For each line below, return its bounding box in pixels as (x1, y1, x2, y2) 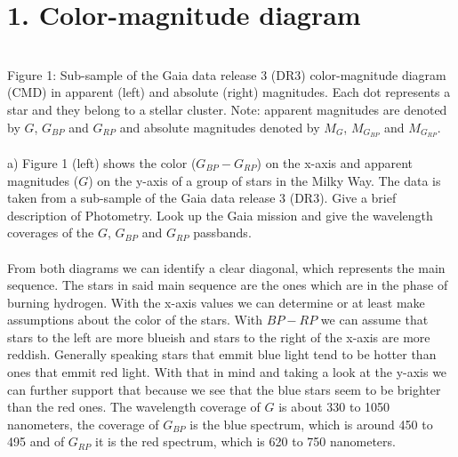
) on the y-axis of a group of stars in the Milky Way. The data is (88, 171, 441, 189)
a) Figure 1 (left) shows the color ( (7, 153, 197, 172)
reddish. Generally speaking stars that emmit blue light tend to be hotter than (7, 345, 437, 364)
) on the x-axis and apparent (256, 153, 414, 172)
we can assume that (320, 310, 429, 329)
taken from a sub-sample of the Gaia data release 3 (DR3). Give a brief (7, 188, 397, 207)
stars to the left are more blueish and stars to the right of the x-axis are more (7, 327, 430, 346)
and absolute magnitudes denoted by (119, 117, 320, 136)
